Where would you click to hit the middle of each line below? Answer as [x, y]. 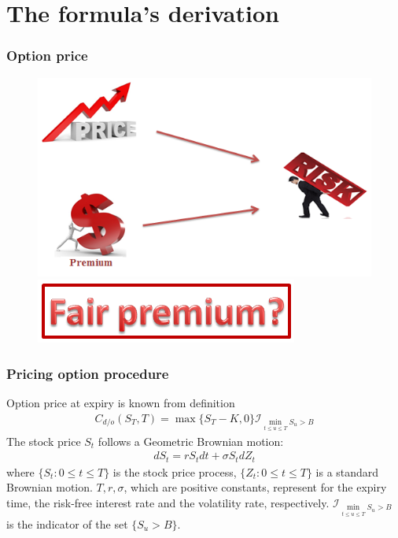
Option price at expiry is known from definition [121, 403]
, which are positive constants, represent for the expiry [255, 487]
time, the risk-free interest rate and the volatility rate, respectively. [168, 502]
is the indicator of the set [67, 523]
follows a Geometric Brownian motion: [191, 441]
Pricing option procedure [88, 373]
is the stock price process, [175, 471]
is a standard [347, 471]
